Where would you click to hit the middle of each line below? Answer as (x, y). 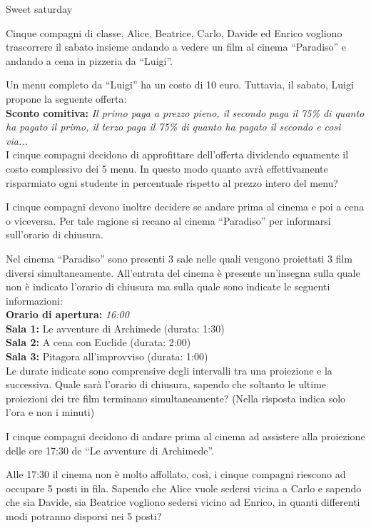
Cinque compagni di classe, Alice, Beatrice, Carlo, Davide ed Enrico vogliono (174, 32)
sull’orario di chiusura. (55, 234)
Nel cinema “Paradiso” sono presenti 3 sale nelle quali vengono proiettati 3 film (179, 258)
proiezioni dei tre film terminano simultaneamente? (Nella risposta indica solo (176, 398)
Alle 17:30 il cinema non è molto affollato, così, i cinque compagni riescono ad (176, 474)
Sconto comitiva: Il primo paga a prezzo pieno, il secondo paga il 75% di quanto (185, 112)
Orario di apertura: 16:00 (67, 314)
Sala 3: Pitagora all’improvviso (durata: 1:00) (107, 356)
